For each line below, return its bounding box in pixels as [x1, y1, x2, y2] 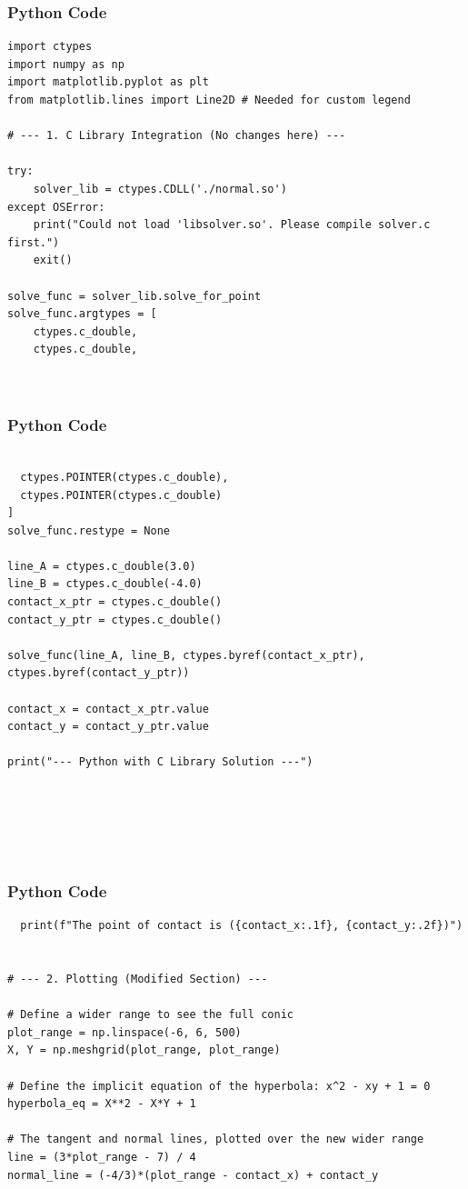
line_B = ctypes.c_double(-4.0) [7, 577, 203, 591]
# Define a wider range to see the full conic [7, 1008, 294, 1022]
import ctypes [7, 40, 93, 54]
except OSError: [7, 200, 105, 214]
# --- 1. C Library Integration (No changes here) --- [7, 129, 346, 143]
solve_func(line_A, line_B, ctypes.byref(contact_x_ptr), [7, 648, 365, 662]
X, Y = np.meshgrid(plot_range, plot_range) [7, 1044, 281, 1057]
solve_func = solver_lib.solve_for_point [7, 289, 262, 303]
